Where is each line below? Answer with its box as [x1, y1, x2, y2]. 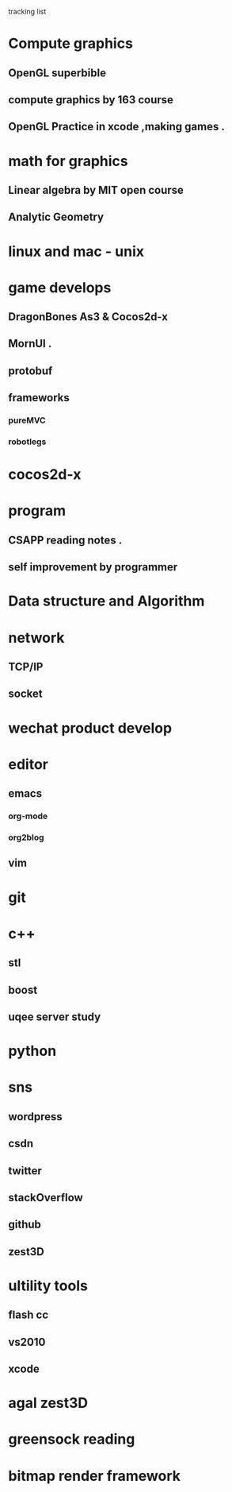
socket [8, 687, 43, 701]
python [8, 1042, 57, 1060]
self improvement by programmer [8, 560, 178, 574]
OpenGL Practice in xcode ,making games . [8, 120, 226, 133]
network [8, 628, 65, 647]
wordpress [8, 1110, 63, 1123]
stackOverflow [8, 1191, 83, 1204]
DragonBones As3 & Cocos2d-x [8, 310, 169, 324]
